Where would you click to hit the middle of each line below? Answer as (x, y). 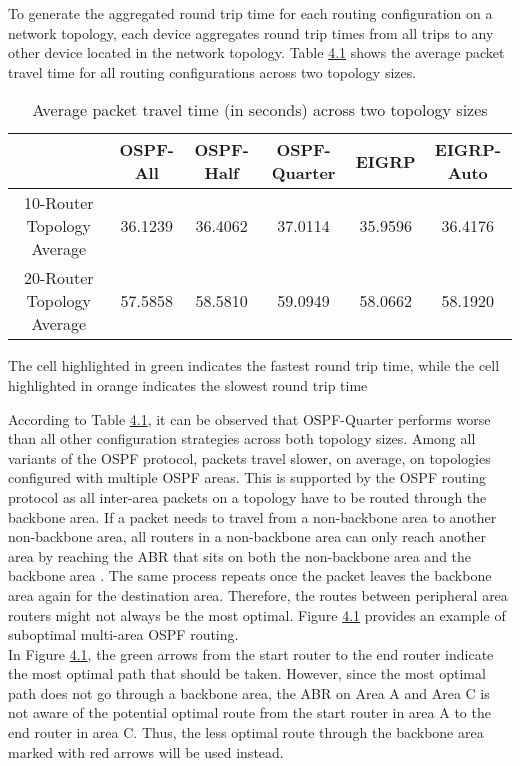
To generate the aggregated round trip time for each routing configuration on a (250, 13)
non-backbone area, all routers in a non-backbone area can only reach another (247, 536)
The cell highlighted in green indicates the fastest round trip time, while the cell (254, 365)
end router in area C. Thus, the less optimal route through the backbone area (246, 732)
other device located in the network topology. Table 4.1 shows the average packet (256, 52)
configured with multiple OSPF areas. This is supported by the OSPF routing (247, 477)
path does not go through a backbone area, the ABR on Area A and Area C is (249, 692)
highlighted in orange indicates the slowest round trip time (188, 384)
